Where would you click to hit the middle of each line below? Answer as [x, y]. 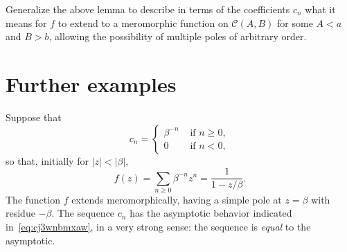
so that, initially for [47, 160]
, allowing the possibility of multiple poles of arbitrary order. [178, 36]
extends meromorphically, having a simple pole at [177, 199]
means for [26, 22]
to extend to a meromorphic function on [143, 22]
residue [20, 213]
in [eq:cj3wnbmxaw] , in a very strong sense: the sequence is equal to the [158, 227]
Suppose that [34, 117]
